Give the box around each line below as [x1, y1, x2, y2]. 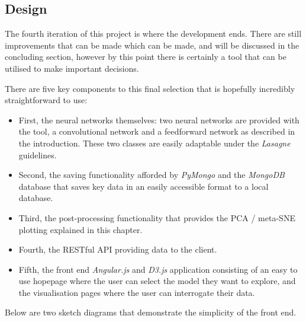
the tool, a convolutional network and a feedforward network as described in [18, 125, 295, 138]
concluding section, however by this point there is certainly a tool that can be [5, 50, 286, 63]
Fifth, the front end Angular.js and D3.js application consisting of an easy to [18, 263, 298, 275]
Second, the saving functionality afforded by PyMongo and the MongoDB [18, 168, 285, 181]
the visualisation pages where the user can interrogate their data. [18, 286, 255, 298]
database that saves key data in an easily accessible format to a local [18, 180, 269, 192]
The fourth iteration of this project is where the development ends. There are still [5, 27, 302, 40]
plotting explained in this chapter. [18, 223, 143, 235]
